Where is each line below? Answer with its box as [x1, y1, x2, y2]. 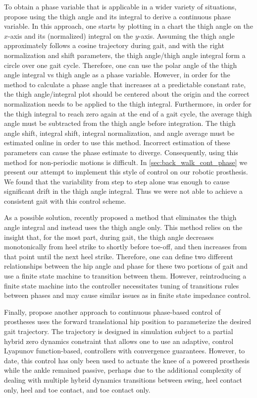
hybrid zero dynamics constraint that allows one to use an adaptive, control [4, 336, 234, 346]
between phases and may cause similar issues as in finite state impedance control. [4, 290, 251, 300]
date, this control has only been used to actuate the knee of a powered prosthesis [4, 355, 250, 365]
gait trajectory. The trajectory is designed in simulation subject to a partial [4, 326, 233, 336]
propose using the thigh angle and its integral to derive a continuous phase [4, 11, 231, 21]
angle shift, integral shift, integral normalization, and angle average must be [4, 127, 235, 138]
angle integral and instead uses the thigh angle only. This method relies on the [4, 222, 243, 232]
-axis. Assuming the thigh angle [138, 30, 235, 41]
